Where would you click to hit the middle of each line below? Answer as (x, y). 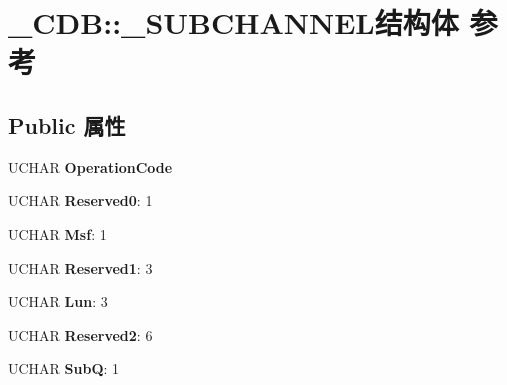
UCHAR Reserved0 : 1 (80, 200)
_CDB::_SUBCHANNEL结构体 (233, 22)
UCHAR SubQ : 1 (64, 368)
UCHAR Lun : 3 (58, 301)
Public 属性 (67, 124)
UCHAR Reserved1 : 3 (80, 267)
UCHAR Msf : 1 (57, 233)
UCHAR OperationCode (90, 166)
